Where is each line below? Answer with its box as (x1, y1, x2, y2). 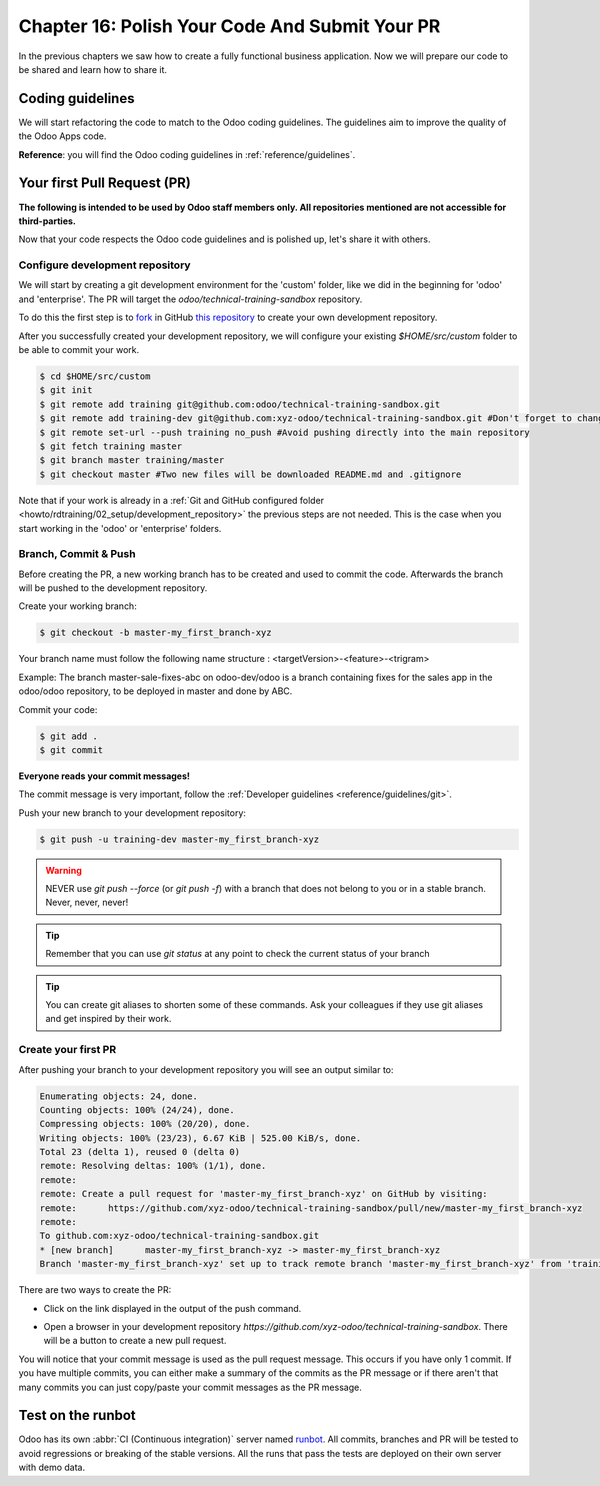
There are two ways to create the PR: (18, 1284, 172, 1296)
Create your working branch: (18, 600, 137, 612)
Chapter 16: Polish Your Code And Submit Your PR (18, 15, 441, 37)
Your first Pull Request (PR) (18, 175, 192, 192)
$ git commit (39, 744, 104, 755)
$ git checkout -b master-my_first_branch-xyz (39, 627, 272, 639)
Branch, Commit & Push (18, 547, 136, 561)
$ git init (39, 385, 93, 396)
